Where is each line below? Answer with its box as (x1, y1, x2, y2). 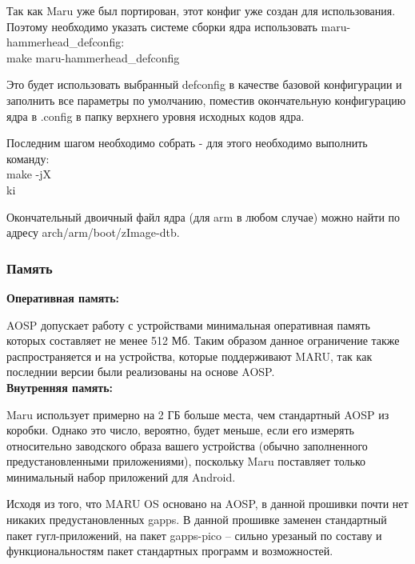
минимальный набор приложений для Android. (6, 468, 236, 485)
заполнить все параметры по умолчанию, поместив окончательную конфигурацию (6, 91, 406, 108)
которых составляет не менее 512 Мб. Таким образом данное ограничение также (6, 332, 400, 349)
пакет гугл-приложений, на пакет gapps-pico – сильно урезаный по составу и (6, 526, 382, 543)
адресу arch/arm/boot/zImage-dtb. (6, 224, 180, 241)
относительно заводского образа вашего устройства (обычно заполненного (6, 437, 368, 454)
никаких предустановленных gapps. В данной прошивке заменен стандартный (6, 511, 387, 528)
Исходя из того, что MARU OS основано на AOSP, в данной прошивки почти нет (6, 495, 409, 512)
